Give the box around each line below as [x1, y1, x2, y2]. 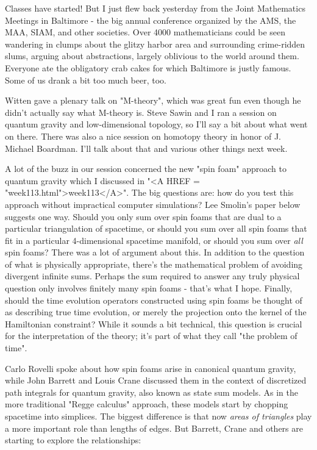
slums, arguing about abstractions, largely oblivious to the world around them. [5, 49, 299, 62]
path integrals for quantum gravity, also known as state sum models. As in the [5, 385, 298, 398]
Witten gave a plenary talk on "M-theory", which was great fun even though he [5, 94, 301, 107]
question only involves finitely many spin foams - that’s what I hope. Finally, [5, 282, 293, 295]
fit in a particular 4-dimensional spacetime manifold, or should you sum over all [5, 234, 303, 246]
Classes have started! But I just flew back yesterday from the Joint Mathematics [5, 2, 305, 14]
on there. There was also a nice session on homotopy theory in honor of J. [5, 129, 281, 142]
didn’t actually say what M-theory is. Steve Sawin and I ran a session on [5, 105, 277, 118]
